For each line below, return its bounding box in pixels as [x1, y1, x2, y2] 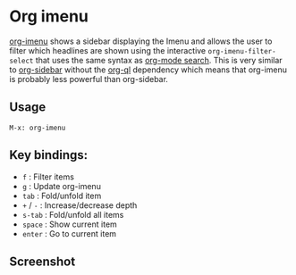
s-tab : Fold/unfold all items [21, 209, 124, 220]
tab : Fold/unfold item [21, 190, 102, 201]
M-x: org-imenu [9, 123, 66, 132]
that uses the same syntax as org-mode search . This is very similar [35, 54, 283, 65]
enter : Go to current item [21, 228, 117, 238]
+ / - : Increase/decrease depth [21, 199, 138, 211]
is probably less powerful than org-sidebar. [9, 73, 168, 84]
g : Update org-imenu [21, 180, 101, 191]
